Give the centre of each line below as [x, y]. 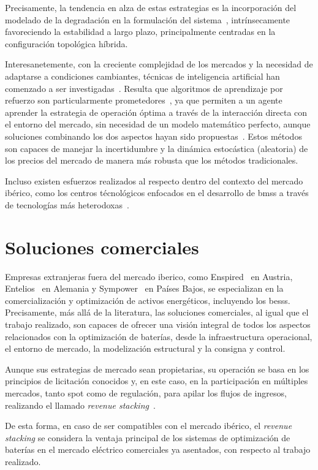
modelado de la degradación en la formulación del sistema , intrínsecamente [148, 19]
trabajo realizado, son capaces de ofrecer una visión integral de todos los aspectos [158, 324]
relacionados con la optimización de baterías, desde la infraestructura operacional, [159, 336]
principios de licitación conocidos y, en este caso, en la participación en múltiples [157, 381]
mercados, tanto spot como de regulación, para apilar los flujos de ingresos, [146, 392]
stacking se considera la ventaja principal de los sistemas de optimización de [148, 437]
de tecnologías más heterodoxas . [67, 204]
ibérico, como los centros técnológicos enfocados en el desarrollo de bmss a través [157, 193]
